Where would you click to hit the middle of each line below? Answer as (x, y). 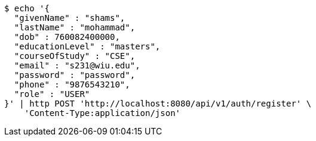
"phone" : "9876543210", (72, 84)
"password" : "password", (75, 75)
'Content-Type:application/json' (102, 113)
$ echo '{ (27, 8)
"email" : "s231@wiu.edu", (77, 65)
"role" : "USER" (52, 94)
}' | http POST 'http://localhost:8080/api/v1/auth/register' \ (158, 104)
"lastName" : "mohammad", (75, 27)
